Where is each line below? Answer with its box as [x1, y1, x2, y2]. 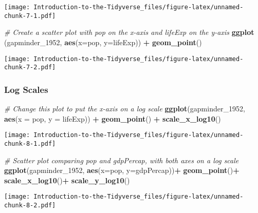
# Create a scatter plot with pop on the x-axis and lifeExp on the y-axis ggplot [4, 27, 254, 37]
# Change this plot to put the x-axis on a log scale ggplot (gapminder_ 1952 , [4, 103, 245, 114]
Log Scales [4, 83, 48, 95]
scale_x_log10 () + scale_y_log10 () [4, 175, 130, 185]
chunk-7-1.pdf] [4, 12, 56, 20]
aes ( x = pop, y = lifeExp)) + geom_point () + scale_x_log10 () [4, 113, 221, 124]
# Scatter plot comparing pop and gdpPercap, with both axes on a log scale [4, 154, 239, 165]
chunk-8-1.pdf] [4, 140, 56, 147]
